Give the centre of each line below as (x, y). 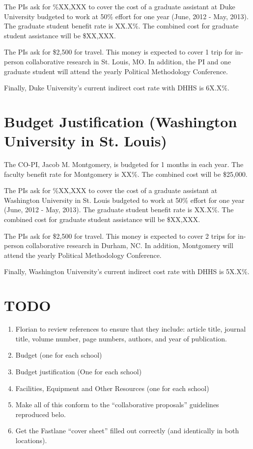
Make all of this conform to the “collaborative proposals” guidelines (117, 405)
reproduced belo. (41, 414)
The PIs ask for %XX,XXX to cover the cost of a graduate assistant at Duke (120, 6)
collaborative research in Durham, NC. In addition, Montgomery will (129, 245)
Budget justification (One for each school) (79, 371)
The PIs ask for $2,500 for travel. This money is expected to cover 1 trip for (118, 52)
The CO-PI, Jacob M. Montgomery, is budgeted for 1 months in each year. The (124, 164)
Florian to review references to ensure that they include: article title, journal (131, 329)
